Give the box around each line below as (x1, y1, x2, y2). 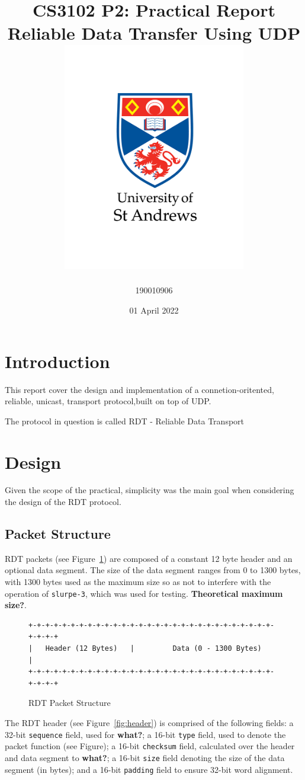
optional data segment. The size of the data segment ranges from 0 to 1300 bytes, (5, 564, 301, 576)
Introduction (5, 349, 110, 373)
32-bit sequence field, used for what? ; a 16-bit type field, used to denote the (5, 728, 286, 740)
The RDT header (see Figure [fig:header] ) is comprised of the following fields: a (5, 717, 294, 729)
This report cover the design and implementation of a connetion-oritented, (5, 383, 274, 395)
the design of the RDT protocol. (5, 496, 121, 508)
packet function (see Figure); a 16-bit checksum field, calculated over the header (5, 740, 295, 752)
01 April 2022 (129, 304, 179, 317)
